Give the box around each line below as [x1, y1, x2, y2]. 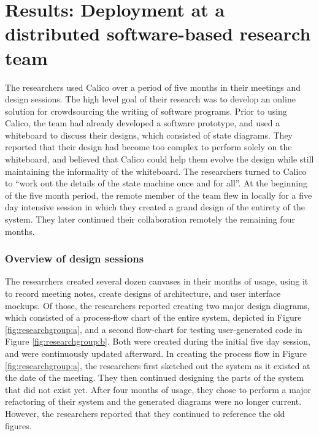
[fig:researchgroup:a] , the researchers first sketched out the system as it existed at [5, 359, 310, 372]
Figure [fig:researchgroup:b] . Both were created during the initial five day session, [5, 335, 311, 348]
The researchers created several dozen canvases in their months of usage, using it [5, 275, 309, 288]
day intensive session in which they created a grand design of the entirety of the [5, 201, 305, 213]
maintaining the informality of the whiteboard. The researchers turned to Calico [5, 164, 307, 177]
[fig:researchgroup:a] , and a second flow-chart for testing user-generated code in [5, 323, 302, 335]
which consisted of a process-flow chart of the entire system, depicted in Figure [5, 311, 302, 324]
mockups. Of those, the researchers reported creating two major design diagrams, [5, 299, 310, 312]
